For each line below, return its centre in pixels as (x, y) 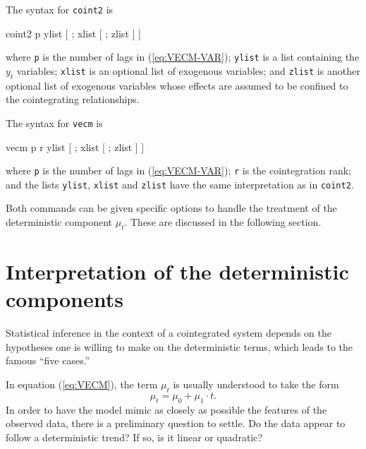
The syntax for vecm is (54, 122)
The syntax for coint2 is (60, 9)
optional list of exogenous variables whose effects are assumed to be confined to (177, 85)
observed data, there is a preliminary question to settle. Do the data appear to (176, 423)
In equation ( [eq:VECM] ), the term (82, 384)
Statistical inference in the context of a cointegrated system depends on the (169, 333)
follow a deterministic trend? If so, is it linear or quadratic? (134, 437)
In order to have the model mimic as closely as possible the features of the (166, 409)
